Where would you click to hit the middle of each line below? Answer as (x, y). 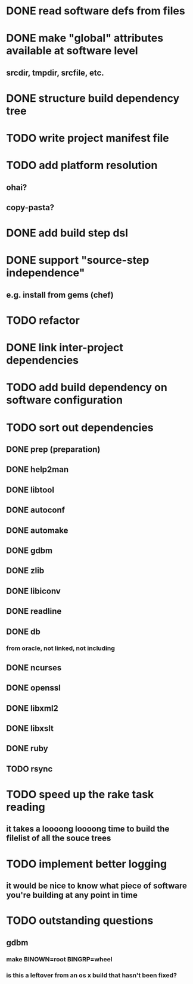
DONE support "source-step (78, 260)
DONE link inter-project (65, 348)
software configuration (65, 400)
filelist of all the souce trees (59, 838)
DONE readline (34, 611)
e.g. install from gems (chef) (60, 295)
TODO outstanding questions (80, 921)
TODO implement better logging (87, 864)
